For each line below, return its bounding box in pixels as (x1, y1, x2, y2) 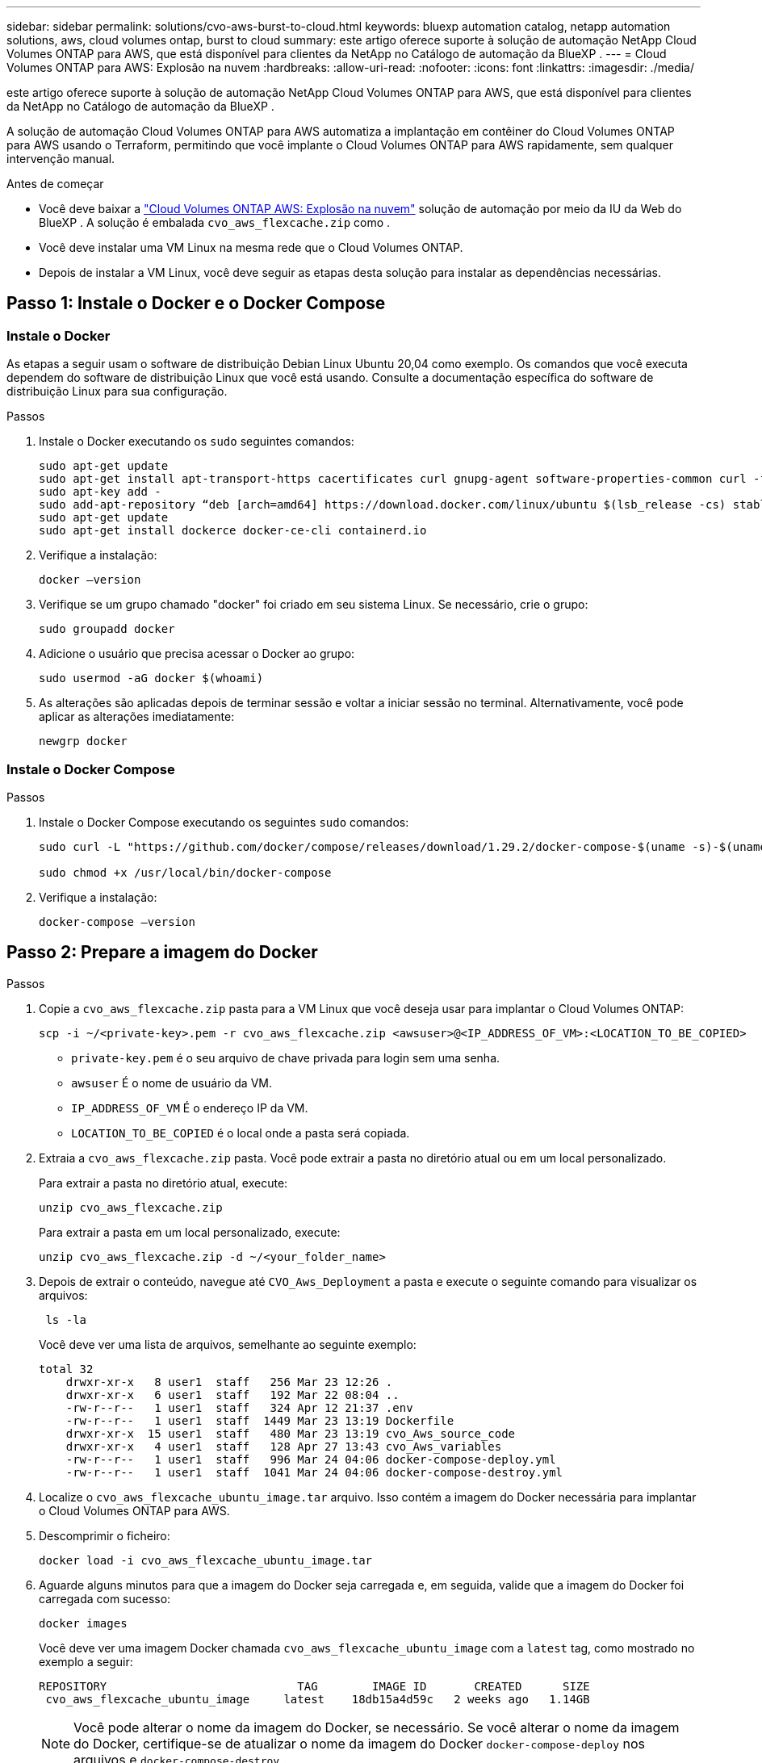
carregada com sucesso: (39, 1591, 171, 1606)
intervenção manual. (6, 152, 115, 165)
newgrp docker (39, 735, 128, 748)
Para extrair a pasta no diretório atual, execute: (39, 1175, 288, 1190)
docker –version (39, 573, 141, 587)
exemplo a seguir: (39, 1654, 133, 1669)
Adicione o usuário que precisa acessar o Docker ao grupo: (39, 647, 355, 661)
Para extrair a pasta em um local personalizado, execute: (39, 1225, 341, 1239)
